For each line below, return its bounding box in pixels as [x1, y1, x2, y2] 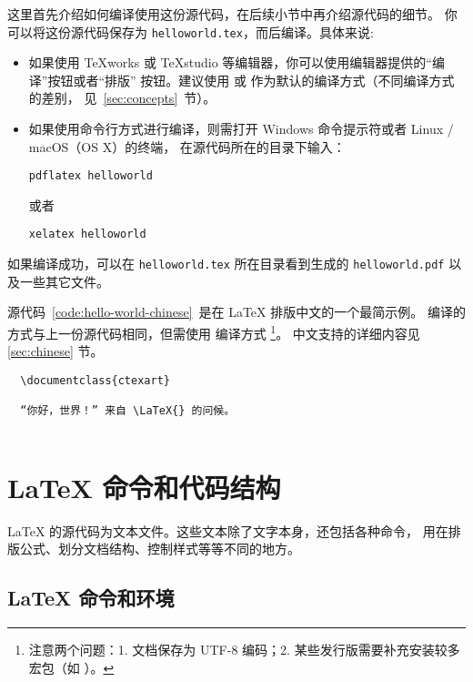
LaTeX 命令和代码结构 [7, 468, 281, 505]
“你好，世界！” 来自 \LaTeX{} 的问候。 [20, 404, 236, 418]
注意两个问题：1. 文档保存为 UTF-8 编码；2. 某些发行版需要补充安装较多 [28, 639, 460, 658]
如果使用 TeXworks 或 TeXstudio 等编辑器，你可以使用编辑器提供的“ [28, 53, 432, 72]
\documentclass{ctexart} [20, 373, 170, 387]
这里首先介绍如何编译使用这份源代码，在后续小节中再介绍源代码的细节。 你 [7, 5, 458, 23]
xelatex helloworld [28, 228, 146, 241]
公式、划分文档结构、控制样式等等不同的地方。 [19, 539, 300, 558]
